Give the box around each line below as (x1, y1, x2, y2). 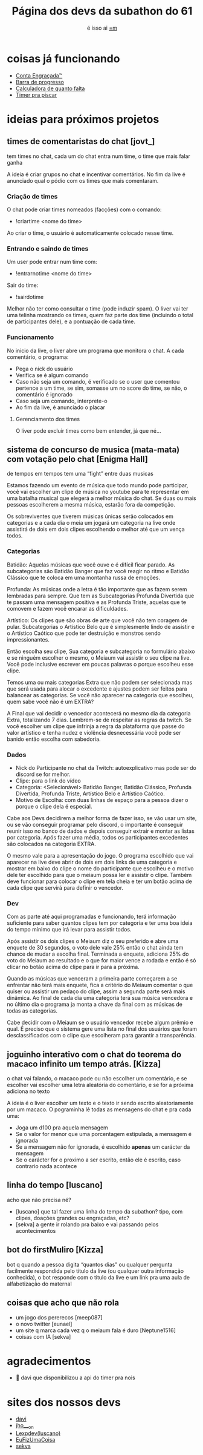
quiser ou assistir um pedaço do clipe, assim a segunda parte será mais (7, 988, 185, 995)
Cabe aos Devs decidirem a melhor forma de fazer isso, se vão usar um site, (7, 814, 197, 821)
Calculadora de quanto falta (15, 85, 85, 92)
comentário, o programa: (7, 353, 69, 361)
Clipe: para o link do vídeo (15, 777, 81, 784)
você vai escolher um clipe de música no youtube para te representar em (7, 488, 189, 496)
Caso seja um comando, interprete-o (15, 397, 108, 404)
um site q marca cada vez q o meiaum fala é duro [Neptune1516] (15, 1327, 176, 1334)
